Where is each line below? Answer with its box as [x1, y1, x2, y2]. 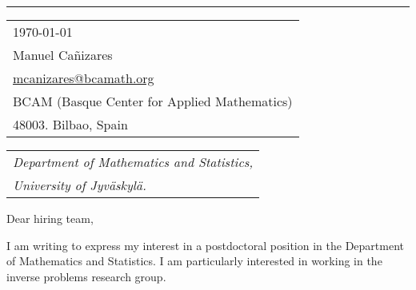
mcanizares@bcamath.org [13, 69, 154, 87]
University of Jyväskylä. [13, 176, 146, 194]
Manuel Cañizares [13, 46, 113, 64]
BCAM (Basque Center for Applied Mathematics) [13, 92, 293, 110]
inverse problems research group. [6, 268, 166, 284]
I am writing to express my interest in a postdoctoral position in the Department [6, 236, 404, 253]
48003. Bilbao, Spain [13, 115, 128, 133]
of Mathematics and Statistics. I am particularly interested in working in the [6, 252, 382, 269]
